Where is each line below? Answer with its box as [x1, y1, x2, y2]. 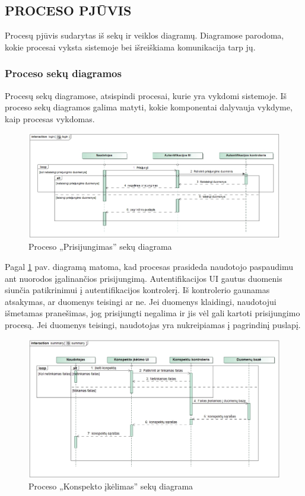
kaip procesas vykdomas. [5, 112, 95, 125]
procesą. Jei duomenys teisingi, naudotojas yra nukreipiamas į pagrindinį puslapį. [5, 318, 301, 330]
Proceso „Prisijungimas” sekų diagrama [28, 240, 172, 253]
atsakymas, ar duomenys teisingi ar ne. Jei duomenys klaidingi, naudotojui [5, 295, 277, 307]
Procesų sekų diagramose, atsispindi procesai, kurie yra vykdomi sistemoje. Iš [5, 89, 287, 101]
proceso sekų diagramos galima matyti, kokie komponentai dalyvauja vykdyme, [5, 101, 293, 113]
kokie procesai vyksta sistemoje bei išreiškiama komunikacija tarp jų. [5, 40, 256, 53]
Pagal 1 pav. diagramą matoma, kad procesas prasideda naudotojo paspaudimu [5, 260, 294, 273]
